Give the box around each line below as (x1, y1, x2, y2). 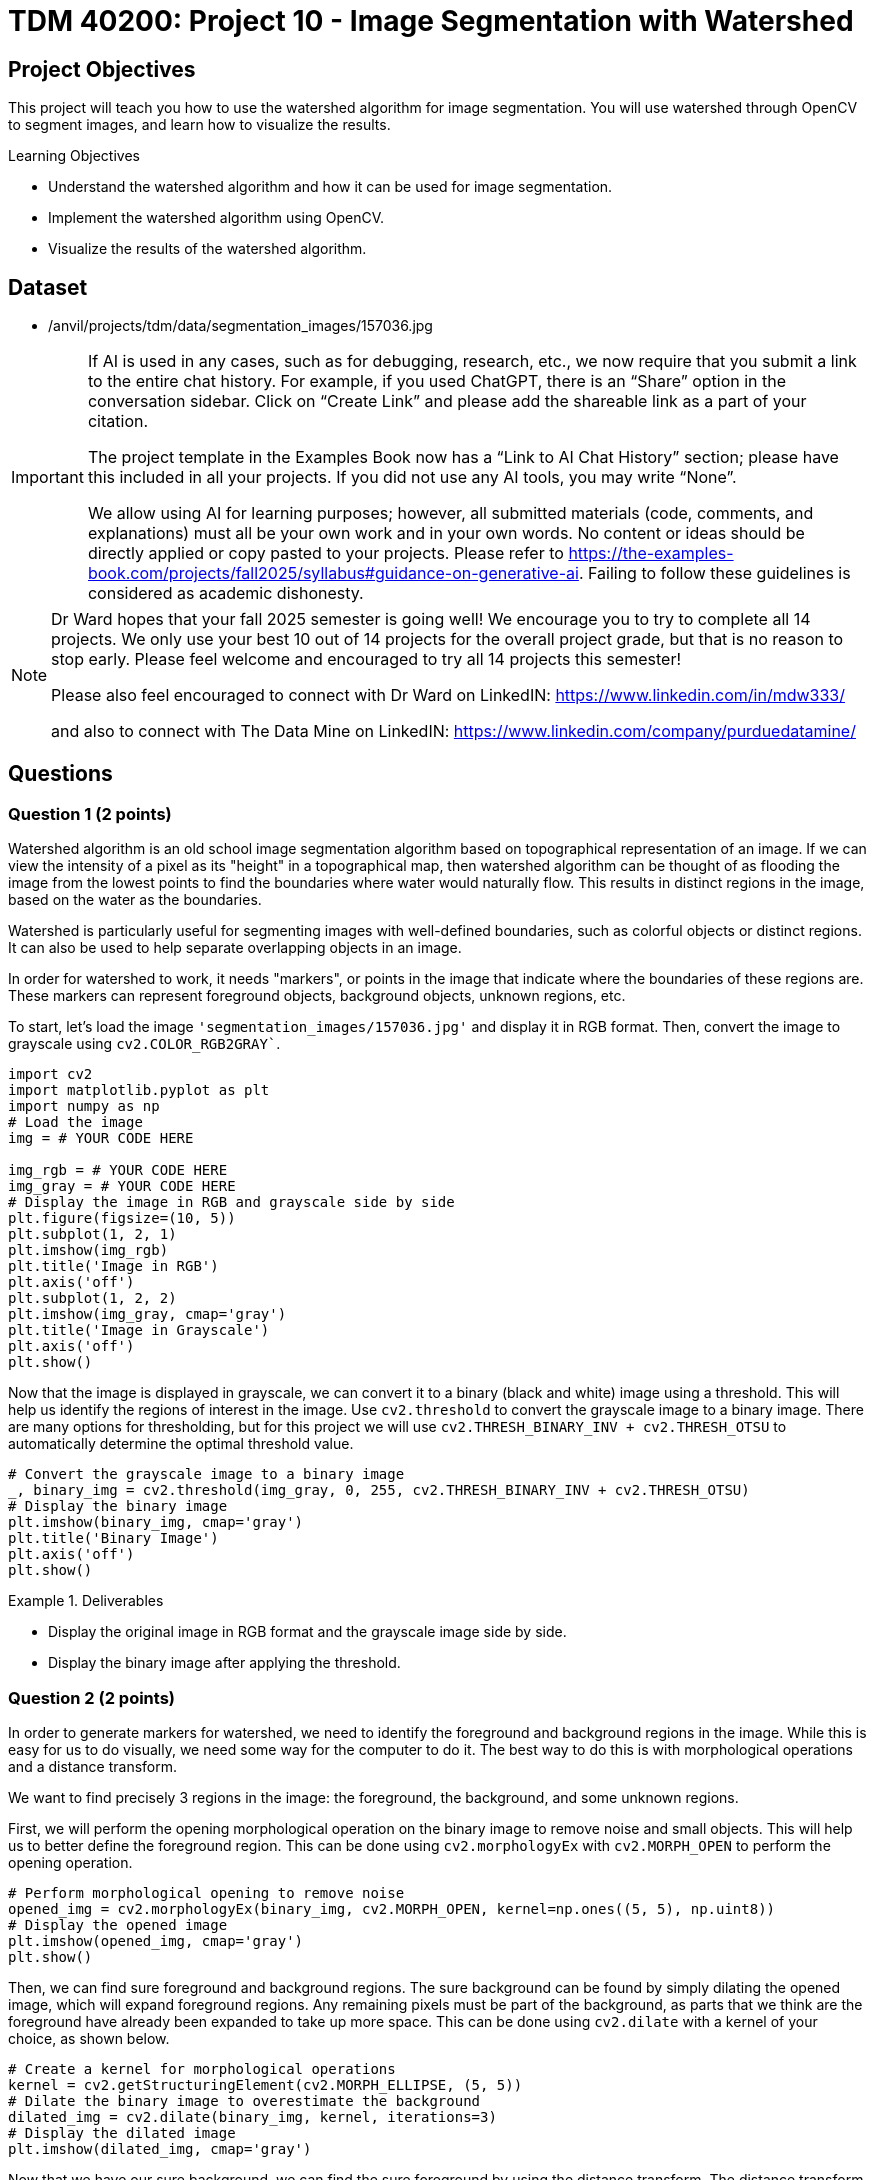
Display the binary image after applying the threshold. (48, 1654, 401, 1672)
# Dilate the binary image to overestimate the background (8, 2092, 481, 2109)
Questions (8, 761, 113, 787)
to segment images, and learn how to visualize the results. (8, 116, 391, 134)
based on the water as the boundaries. (8, 891, 262, 909)
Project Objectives (8, 56, 196, 82)
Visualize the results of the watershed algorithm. (48, 240, 367, 258)
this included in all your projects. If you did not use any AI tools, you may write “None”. (87, 467, 737, 488)
